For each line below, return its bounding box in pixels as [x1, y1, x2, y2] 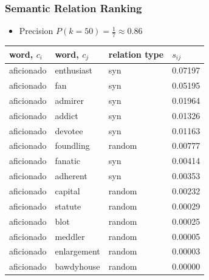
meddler [55, 230, 85, 242]
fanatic [55, 154, 81, 167]
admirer [55, 94, 84, 106]
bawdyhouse [55, 260, 100, 273]
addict [55, 109, 78, 121]
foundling [55, 139, 90, 152]
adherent [55, 169, 87, 182]
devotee [55, 124, 83, 137]
